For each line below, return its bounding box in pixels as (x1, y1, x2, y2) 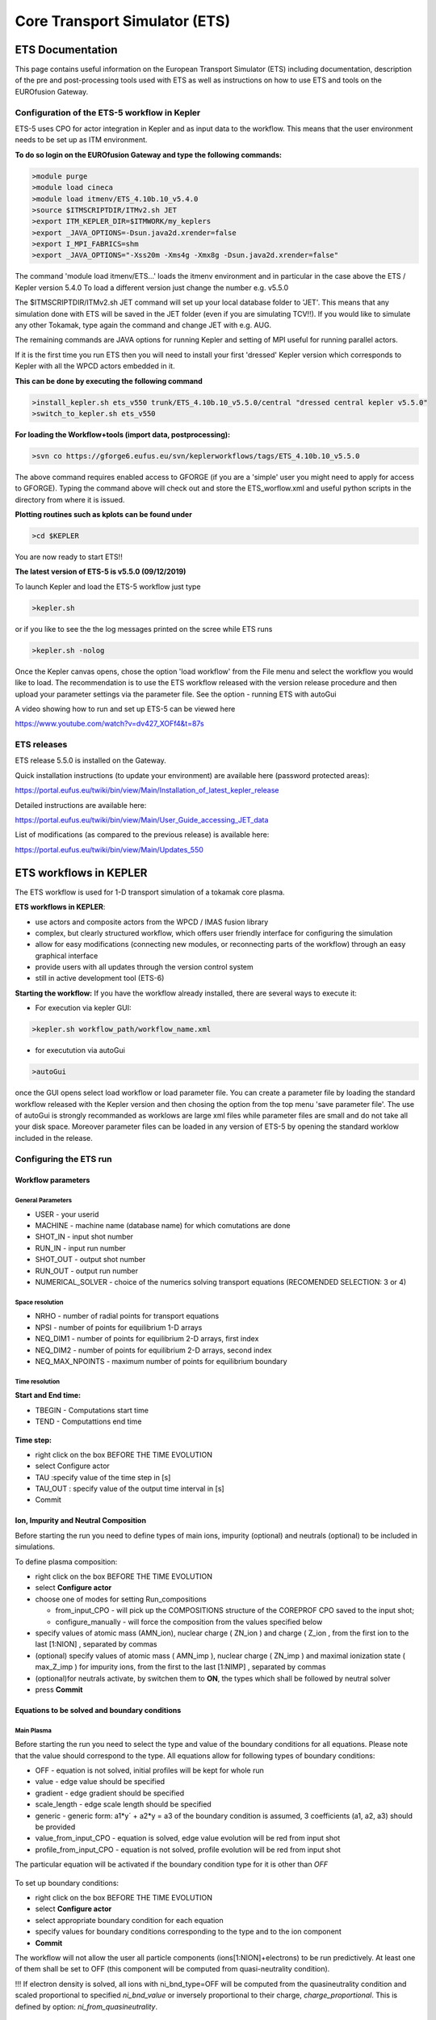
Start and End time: (15, 1391, 81, 1400)
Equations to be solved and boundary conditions (15, 1705, 182, 1715)
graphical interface (35, 950, 99, 961)
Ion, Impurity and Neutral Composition (15, 1516, 147, 1526)
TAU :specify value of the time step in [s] (35, 1472, 171, 1482)
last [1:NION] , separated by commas (35, 1639, 157, 1649)
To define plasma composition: (15, 1556, 118, 1567)
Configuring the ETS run (15, 1153, 112, 1164)
